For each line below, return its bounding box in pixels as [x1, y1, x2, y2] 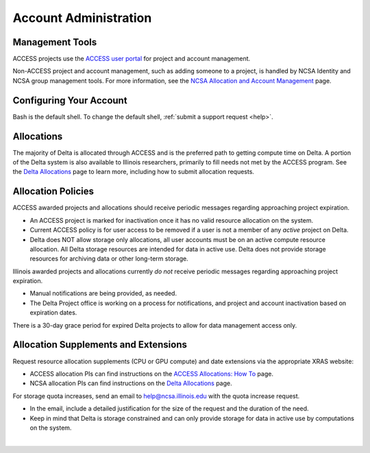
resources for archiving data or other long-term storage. [29, 254, 188, 263]
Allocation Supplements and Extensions [12, 339, 188, 351]
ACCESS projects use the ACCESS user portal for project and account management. [12, 55, 251, 63]
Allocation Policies [12, 186, 95, 197]
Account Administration [12, 10, 152, 25]
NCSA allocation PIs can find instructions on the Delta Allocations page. [29, 379, 232, 387]
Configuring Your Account [12, 95, 127, 106]
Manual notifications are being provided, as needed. [29, 289, 177, 297]
